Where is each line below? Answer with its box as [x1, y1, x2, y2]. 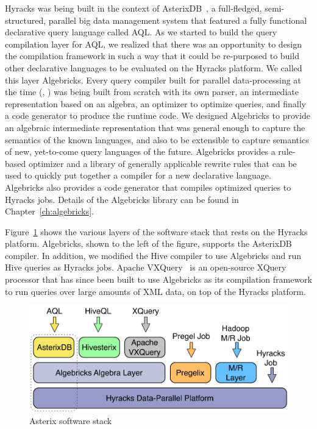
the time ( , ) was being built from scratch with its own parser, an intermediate [5, 85, 299, 98]
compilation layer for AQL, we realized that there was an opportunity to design [5, 37, 302, 50]
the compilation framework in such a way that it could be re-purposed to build [5, 49, 299, 62]
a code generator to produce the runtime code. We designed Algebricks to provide [5, 109, 310, 122]
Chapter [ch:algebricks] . [5, 205, 94, 218]
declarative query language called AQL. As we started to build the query [5, 26, 277, 38]
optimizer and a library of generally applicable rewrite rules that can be [28, 157, 297, 169]
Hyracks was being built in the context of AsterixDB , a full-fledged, [5, 2, 262, 14]
